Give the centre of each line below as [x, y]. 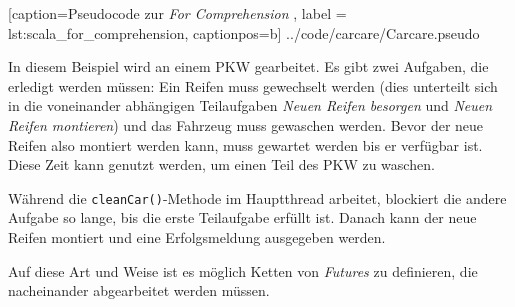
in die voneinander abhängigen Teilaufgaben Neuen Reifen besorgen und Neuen [250, 105]
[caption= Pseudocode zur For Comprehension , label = [177, 13]
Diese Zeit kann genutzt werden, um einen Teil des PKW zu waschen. [221, 164]
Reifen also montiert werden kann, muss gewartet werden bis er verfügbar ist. [245, 144]
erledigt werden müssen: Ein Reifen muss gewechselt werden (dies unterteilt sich [253, 85]
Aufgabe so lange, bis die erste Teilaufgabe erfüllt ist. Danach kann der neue [242, 217]
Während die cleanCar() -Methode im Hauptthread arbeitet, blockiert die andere [257, 197]
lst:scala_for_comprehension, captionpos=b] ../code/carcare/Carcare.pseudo [244, 32]
